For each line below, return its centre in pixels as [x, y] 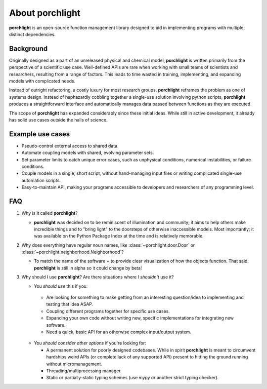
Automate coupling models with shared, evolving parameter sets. [88, 153]
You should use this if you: [61, 286]
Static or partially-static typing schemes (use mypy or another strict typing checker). [132, 378]
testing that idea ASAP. [70, 304]
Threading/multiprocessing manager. [84, 371]
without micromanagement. [74, 364]
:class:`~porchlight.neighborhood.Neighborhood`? [72, 252]
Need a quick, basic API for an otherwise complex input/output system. [119, 332]
